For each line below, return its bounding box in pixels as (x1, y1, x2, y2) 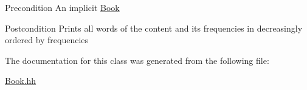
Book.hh (5, 74, 36, 87)
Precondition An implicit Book (5, 1, 120, 13)
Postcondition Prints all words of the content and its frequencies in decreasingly (5, 21, 303, 34)
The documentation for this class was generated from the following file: (5, 54, 269, 66)
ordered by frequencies (5, 33, 89, 46)
